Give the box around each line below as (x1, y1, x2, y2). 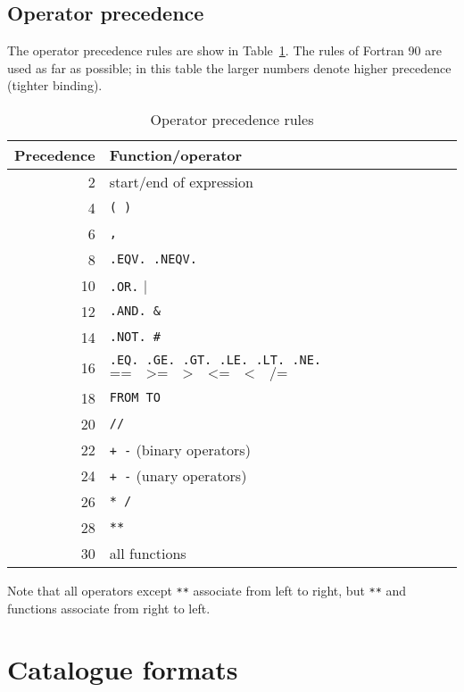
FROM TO (109, 390, 161, 405)
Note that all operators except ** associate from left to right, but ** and (7, 580, 407, 599)
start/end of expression (109, 171, 253, 192)
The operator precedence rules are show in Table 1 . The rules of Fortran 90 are (7, 41, 442, 60)
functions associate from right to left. (7, 598, 211, 617)
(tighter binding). (7, 76, 103, 95)
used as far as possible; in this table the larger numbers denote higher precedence (7, 58, 452, 77)
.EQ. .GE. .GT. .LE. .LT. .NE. (109, 352, 322, 367)
